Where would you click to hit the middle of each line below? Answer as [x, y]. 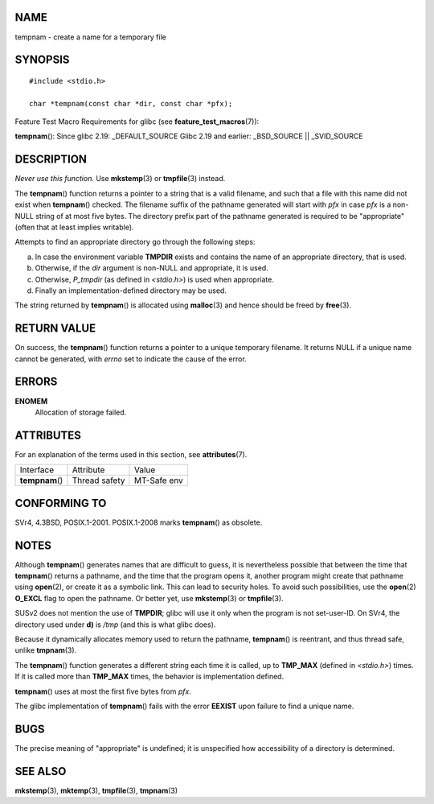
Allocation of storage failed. [81, 412]
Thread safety [98, 480]
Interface [37, 470]
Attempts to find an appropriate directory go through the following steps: [135, 242]
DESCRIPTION [51, 160]
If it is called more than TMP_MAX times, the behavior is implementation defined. [149, 677]
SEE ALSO [41, 771]
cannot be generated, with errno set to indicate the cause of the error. [131, 359]
